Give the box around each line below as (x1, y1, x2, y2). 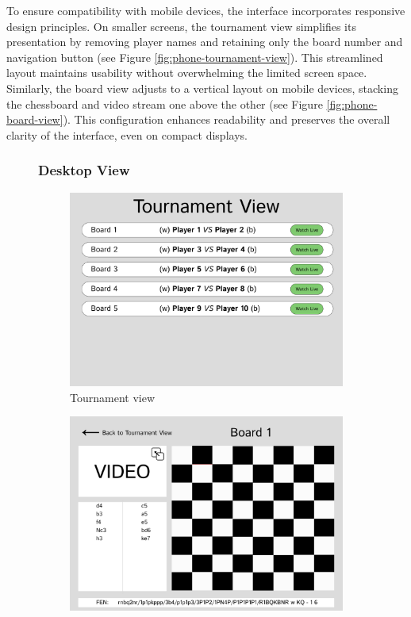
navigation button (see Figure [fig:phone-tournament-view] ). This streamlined (6, 48, 383, 65)
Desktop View (38, 160, 130, 180)
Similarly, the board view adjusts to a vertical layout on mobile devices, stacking (6, 79, 398, 96)
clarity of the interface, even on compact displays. (6, 126, 248, 143)
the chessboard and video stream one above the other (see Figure (6, 95, 323, 112)
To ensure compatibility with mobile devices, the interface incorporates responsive (6, 2, 405, 18)
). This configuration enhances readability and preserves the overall (63, 111, 390, 128)
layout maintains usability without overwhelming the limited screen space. (6, 64, 367, 81)
